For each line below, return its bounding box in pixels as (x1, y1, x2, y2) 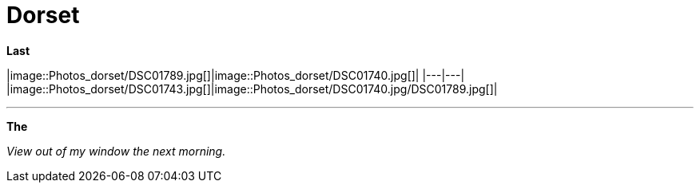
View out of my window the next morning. (6, 144, 226, 158)
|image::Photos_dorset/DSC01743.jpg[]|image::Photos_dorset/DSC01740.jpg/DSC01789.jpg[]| (6, 81, 498, 96)
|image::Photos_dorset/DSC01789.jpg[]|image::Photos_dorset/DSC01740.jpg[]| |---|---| (6, 68, 465, 82)
